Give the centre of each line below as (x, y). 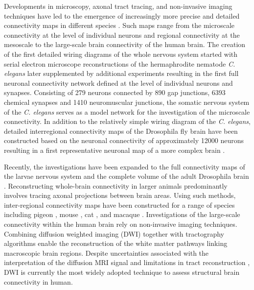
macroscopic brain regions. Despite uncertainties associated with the (106, 253)
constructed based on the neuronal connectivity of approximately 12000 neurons (124, 140)
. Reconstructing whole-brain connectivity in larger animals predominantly (116, 185)
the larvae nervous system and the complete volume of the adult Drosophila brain (127, 176)
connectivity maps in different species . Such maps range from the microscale (119, 25)
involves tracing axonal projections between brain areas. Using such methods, (120, 195)
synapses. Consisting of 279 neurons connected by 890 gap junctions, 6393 (115, 92)
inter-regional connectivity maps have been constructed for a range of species (119, 205)
